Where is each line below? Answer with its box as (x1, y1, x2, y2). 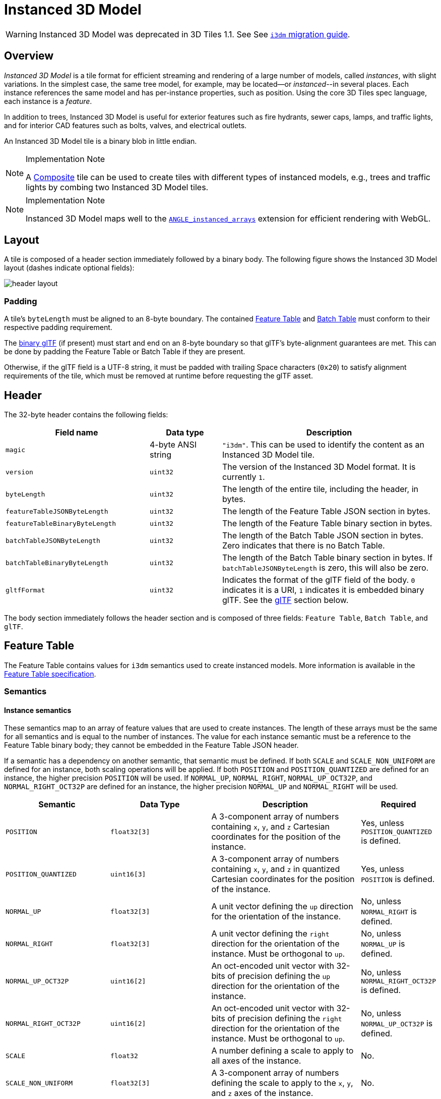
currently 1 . (222, 472, 265, 482)
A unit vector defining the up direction (211, 901, 353, 912)
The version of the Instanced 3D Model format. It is (222, 462, 416, 472)
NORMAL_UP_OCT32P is (361, 1018, 433, 1029)
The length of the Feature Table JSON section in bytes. (222, 506, 430, 517)
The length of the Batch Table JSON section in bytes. (222, 530, 423, 541)
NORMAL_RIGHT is (361, 906, 417, 917)
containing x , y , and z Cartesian (211, 821, 330, 832)
